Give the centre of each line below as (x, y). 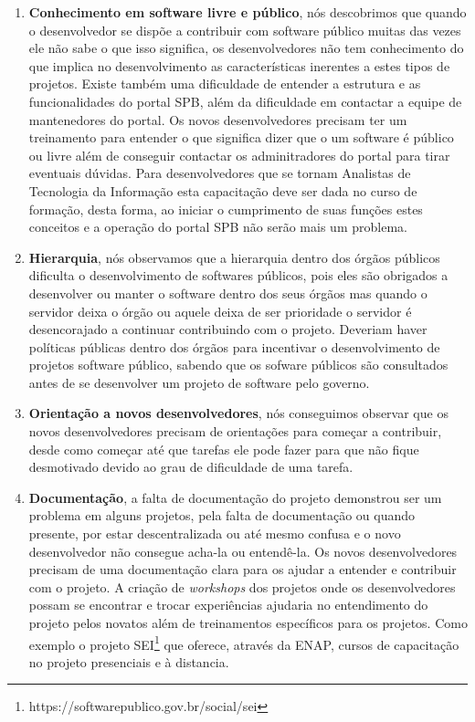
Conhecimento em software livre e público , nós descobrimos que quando (248, 12)
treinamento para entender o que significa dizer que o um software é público (241, 137)
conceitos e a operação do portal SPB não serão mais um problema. (218, 227)
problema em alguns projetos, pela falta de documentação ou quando (222, 515)
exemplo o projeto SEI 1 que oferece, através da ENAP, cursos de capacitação (244, 643)
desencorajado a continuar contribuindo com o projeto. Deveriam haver (228, 329)
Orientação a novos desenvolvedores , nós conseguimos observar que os (238, 413)
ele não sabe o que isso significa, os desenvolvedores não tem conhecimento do (246, 48)
